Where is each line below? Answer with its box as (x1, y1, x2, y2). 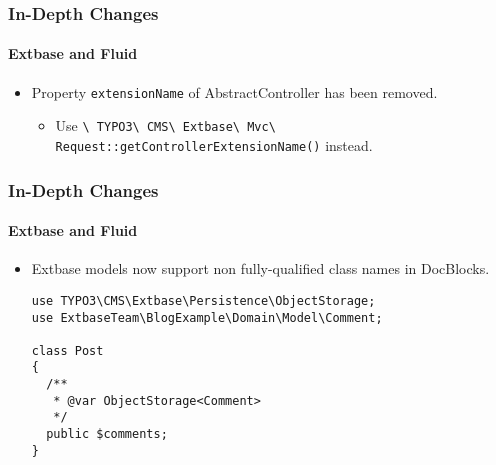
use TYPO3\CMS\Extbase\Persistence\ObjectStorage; (31, 293, 376, 308)
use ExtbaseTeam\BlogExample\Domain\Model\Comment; (31, 310, 383, 325)
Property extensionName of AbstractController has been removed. (31, 81, 438, 102)
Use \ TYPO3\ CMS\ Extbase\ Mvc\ (55, 115, 276, 136)
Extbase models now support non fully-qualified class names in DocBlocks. (31, 258, 490, 279)
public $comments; (46, 427, 168, 442)
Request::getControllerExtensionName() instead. (55, 134, 373, 155)
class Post (31, 343, 104, 358)
